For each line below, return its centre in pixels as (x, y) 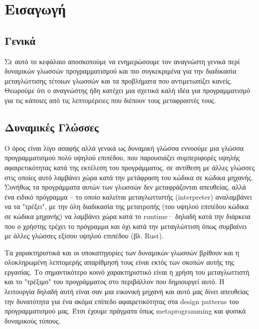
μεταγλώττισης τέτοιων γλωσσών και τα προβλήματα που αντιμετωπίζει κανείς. (118, 80)
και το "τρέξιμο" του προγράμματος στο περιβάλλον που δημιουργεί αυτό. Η (115, 281)
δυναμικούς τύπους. (33, 320)
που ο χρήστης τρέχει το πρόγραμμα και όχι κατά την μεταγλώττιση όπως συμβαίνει (126, 226)
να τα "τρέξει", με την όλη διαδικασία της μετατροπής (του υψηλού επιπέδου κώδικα (127, 206)
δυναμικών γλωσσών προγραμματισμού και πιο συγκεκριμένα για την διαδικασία (121, 71)
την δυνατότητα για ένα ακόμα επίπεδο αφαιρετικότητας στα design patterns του (122, 301)
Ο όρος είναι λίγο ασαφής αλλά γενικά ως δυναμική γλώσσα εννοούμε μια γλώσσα (124, 148)
